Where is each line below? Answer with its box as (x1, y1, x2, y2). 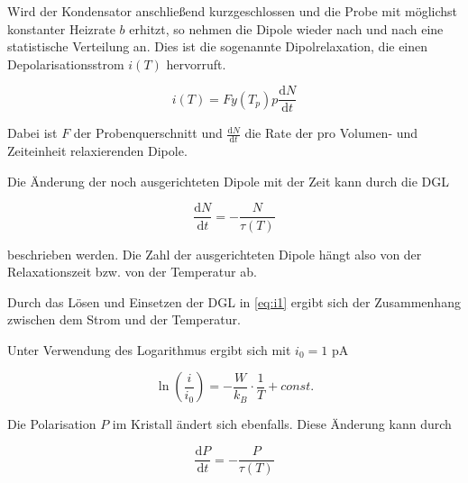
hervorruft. (166, 54, 226, 73)
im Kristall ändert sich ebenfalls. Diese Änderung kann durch (112, 415, 452, 433)
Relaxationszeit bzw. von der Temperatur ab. (7, 262, 257, 281)
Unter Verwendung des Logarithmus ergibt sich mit (7, 340, 291, 359)
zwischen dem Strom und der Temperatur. (7, 310, 241, 329)
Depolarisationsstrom (7, 54, 124, 73)
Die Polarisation (7, 415, 96, 433)
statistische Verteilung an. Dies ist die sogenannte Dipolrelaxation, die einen (7, 37, 428, 56)
